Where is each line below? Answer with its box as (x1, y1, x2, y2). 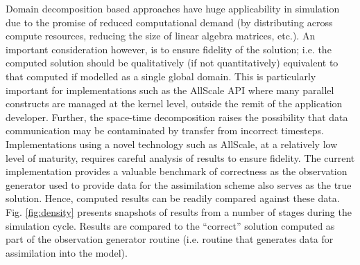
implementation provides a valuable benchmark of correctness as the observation (6, 164, 348, 179)
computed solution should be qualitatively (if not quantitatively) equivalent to (6, 55, 338, 70)
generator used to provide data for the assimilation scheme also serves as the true (6, 177, 352, 192)
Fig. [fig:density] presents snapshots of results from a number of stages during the (6, 204, 352, 219)
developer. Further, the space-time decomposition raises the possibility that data (6, 109, 348, 124)
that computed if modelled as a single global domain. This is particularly (6, 68, 316, 83)
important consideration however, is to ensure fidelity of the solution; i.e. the (6, 42, 332, 56)
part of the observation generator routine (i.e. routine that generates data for (6, 232, 334, 246)
